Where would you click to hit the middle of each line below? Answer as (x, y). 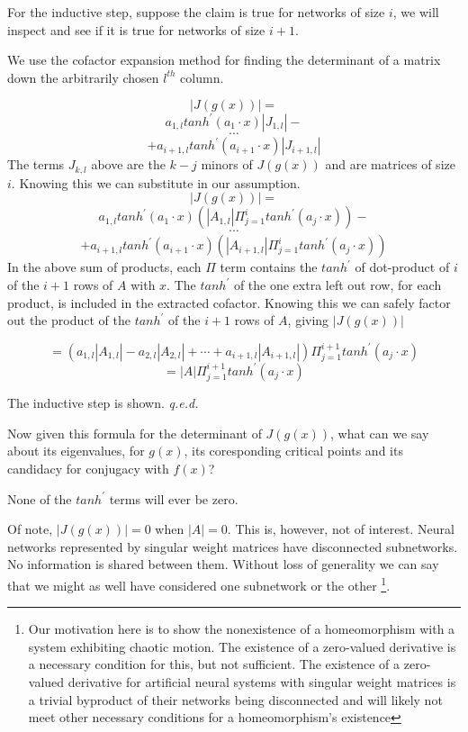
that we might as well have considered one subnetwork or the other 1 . (199, 584)
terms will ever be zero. (174, 498)
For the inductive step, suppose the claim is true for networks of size (196, 12)
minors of (227, 164)
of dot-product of (402, 267)
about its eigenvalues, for (76, 451)
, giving (308, 320)
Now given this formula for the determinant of (135, 433)
